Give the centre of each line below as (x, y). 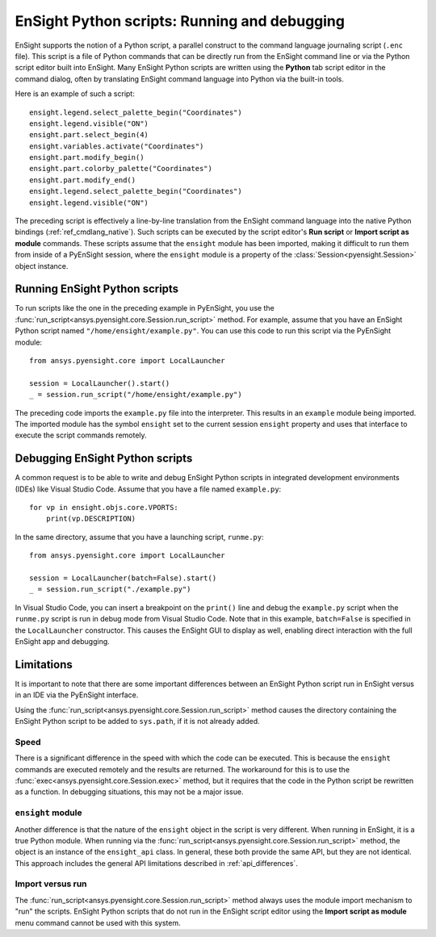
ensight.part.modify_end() (83, 180)
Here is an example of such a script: (75, 94)
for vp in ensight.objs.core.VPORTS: (104, 508)
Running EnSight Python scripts (97, 289)
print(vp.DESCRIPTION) (91, 519)
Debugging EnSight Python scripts (104, 459)
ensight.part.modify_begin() (87, 158)
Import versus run (51, 884)
